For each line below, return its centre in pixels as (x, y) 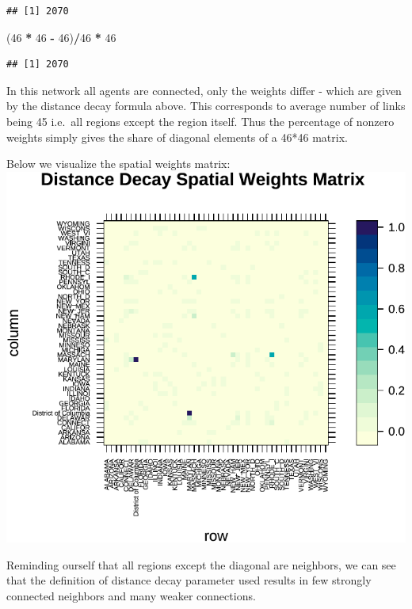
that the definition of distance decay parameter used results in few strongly (189, 580)
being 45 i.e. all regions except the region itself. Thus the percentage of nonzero (200, 121)
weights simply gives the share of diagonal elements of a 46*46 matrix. (177, 137)
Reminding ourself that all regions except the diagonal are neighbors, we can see (201, 564)
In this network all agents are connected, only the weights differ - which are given (204, 90)
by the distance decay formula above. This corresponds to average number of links (206, 106)
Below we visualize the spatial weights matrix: (118, 164)
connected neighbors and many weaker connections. (131, 595)
